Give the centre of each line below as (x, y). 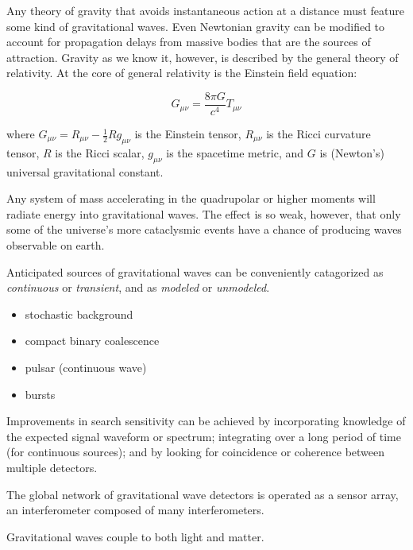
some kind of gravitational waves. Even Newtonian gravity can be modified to (196, 26)
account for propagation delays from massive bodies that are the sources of (189, 42)
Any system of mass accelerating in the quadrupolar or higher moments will (191, 198)
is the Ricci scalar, (100, 152)
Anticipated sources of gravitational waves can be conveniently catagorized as (195, 271)
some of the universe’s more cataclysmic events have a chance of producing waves (204, 229)
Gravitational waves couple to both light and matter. (135, 536)
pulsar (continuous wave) (86, 367)
